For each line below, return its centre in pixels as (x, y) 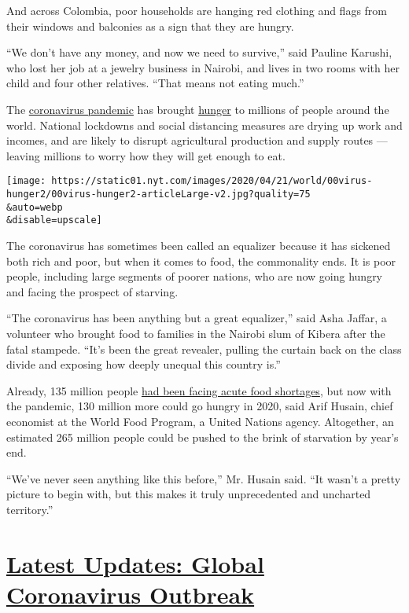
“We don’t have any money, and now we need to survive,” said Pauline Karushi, (199, 52)
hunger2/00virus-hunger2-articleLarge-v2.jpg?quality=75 (158, 194)
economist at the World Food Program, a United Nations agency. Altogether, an (200, 421)
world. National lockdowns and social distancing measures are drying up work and (204, 125)
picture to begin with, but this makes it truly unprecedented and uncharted (189, 494)
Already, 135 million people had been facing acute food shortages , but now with (199, 390)
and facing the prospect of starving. (92, 291)
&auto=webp (35, 207)
